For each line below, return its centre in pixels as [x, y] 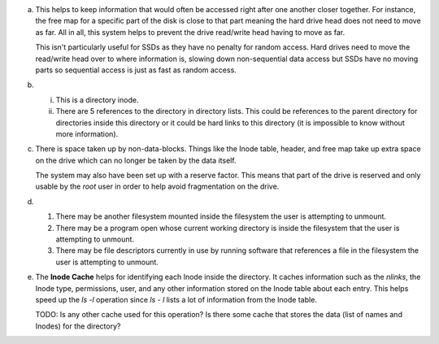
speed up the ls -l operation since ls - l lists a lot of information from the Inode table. [176, 299]
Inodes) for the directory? [78, 326]
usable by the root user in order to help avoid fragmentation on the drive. [157, 186]
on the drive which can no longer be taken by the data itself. [136, 160]
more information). [87, 133]
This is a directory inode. [97, 100]
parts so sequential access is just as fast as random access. [136, 70]
